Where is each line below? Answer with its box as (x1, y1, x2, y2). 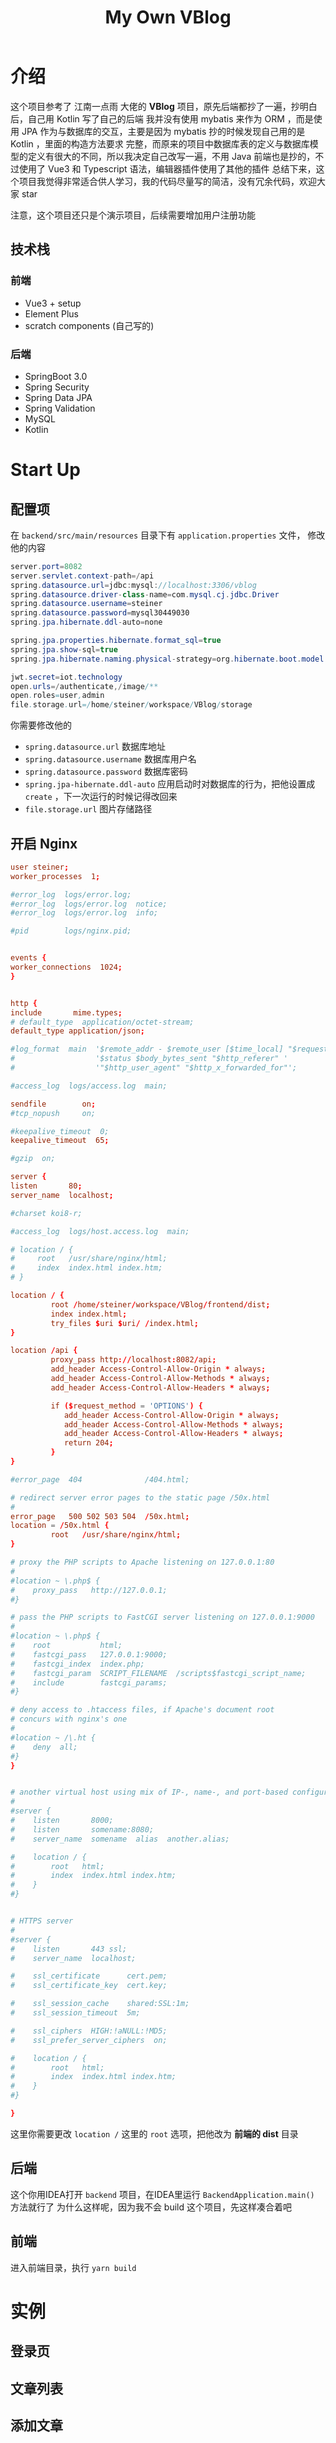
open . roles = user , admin (10, 691, 105, 701)
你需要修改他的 (10, 719, 72, 731)
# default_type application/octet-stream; (10, 1017, 195, 1027)
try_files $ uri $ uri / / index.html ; (50, 1318, 199, 1328)
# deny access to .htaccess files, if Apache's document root (10, 1705, 275, 1715)
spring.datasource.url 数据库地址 (24, 741, 167, 753)
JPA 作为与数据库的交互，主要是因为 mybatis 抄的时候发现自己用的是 (21, 125, 306, 137)
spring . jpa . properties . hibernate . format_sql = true (10, 636, 222, 646)
